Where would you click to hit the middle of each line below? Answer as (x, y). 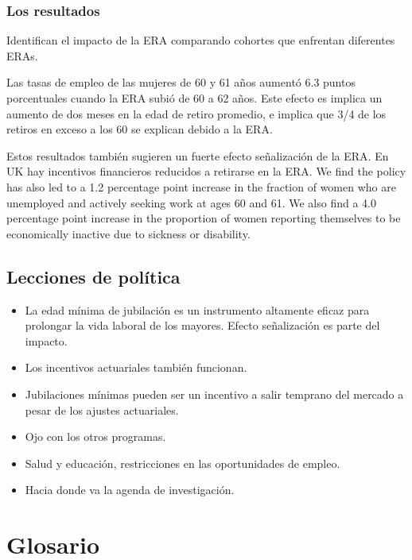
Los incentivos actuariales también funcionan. (136, 367)
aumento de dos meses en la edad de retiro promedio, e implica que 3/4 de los (196, 113)
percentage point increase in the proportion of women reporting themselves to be (204, 218)
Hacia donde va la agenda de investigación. (130, 490)
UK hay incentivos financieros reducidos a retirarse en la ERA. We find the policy (206, 171)
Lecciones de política (93, 276)
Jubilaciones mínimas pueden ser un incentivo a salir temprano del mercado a (214, 394)
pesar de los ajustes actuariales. (102, 409)
